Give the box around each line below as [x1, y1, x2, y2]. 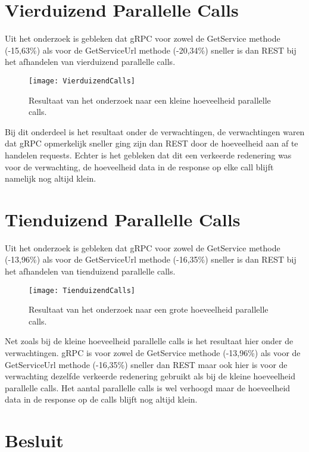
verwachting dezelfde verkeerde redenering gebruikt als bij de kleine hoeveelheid [5, 370, 295, 382]
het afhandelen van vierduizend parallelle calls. [5, 55, 176, 68]
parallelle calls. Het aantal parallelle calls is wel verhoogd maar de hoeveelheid [5, 381, 291, 394]
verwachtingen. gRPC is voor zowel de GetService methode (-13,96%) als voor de [5, 347, 301, 359]
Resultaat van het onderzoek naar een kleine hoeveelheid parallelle [29, 93, 271, 106]
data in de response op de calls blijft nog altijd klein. [5, 393, 198, 406]
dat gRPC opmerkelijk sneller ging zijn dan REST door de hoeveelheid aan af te [5, 137, 298, 149]
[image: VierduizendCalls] [29, 76, 135, 85]
